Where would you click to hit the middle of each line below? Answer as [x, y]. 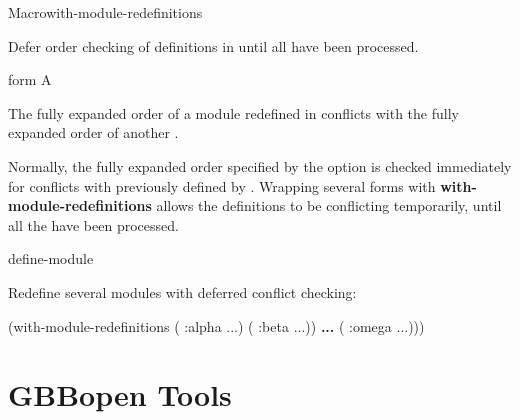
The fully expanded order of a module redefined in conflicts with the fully [233, 112]
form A [30, 79]
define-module [51, 258]
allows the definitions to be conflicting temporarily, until [329, 205]
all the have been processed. [93, 224]
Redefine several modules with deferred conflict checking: [182, 291]
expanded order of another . [93, 132]
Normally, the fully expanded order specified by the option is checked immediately [260, 165]
